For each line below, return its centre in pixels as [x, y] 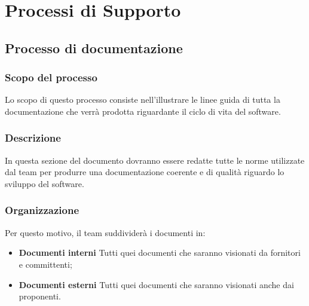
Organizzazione [42, 210]
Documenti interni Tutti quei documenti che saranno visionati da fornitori [160, 253]
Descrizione [33, 138]
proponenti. [40, 296]
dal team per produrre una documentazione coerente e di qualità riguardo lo [145, 172]
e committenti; [45, 264]
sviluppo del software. [45, 183]
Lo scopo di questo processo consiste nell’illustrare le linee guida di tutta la [143, 100]
